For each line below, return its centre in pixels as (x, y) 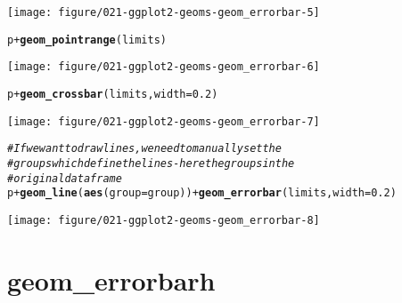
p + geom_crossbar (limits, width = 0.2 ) (113, 94)
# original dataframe (65, 178)
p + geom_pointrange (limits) (87, 40)
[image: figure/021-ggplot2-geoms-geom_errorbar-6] (164, 67)
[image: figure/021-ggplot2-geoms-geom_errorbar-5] (164, 12)
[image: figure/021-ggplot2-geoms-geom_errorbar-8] (164, 220)
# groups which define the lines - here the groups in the (151, 163)
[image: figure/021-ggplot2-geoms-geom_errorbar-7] (164, 121)
